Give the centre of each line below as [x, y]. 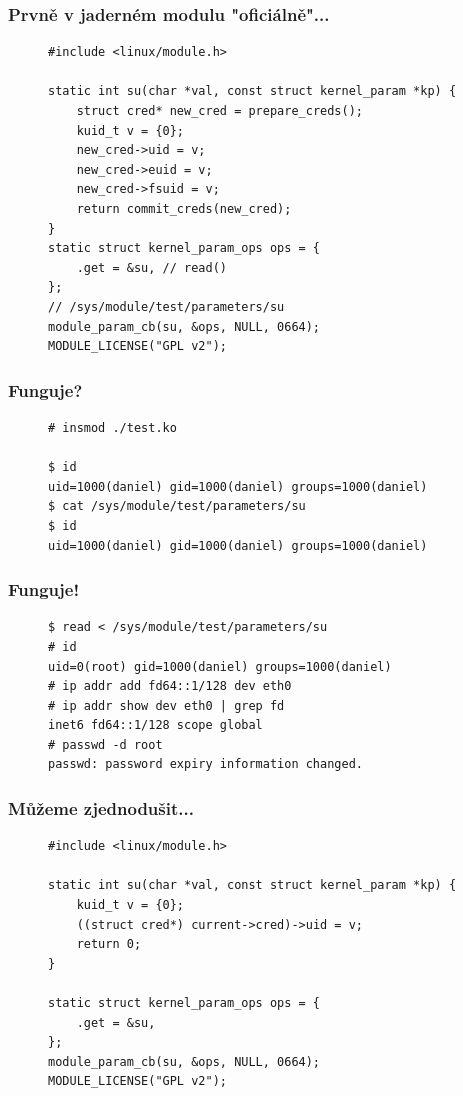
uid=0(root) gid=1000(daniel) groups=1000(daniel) [220, 666]
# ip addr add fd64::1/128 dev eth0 [170, 686]
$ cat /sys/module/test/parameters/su [177, 506]
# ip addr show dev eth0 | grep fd [166, 705]
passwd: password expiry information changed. [205, 764]
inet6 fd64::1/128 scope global [155, 725]
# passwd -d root [105, 744]
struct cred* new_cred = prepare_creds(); [219, 111]
